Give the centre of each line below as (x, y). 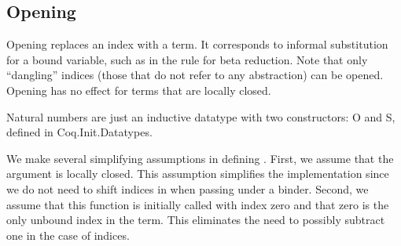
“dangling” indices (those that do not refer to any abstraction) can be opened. (195, 75)
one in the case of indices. (68, 235)
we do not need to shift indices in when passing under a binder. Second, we (188, 188)
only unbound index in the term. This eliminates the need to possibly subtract (196, 220)
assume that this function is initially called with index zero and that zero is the (198, 204)
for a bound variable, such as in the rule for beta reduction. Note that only (187, 59)
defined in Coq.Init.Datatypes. (79, 132)
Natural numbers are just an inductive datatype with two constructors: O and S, (201, 116)
